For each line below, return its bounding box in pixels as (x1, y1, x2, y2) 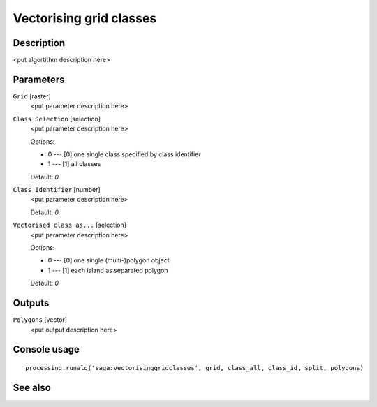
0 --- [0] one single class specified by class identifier (47, 150, 202, 158)
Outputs (13, 297, 50, 309)
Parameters (13, 73, 65, 85)
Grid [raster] (13, 91, 52, 101)
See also (13, 381, 52, 394)
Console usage (13, 343, 80, 355)
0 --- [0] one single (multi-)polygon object (47, 256, 170, 265)
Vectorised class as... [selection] (13, 221, 127, 230)
